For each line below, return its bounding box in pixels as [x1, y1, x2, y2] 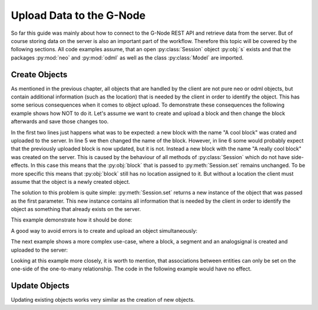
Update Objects [11, 281, 70, 291]
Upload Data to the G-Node [11, 9, 146, 22]
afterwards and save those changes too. [11, 118, 109, 125]
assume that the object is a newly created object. [11, 178, 131, 185]
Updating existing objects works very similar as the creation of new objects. [11, 296, 195, 304]
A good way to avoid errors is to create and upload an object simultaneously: [11, 227, 197, 234]
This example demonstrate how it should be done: [11, 216, 132, 223]
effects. [11, 162, 29, 169]
